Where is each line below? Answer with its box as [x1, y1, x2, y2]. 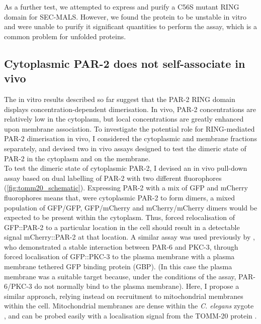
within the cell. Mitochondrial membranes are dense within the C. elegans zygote [4, 300, 254, 311]
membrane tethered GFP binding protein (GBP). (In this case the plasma [4, 261, 232, 272]
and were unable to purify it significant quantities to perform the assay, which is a [4, 21, 257, 32]
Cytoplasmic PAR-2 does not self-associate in [4, 55, 245, 71]
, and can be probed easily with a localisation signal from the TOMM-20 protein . [4, 310, 257, 321]
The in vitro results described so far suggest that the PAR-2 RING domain [4, 93, 235, 104]
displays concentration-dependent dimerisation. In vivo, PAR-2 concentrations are [4, 103, 256, 114]
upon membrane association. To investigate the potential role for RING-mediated [4, 123, 255, 134]
